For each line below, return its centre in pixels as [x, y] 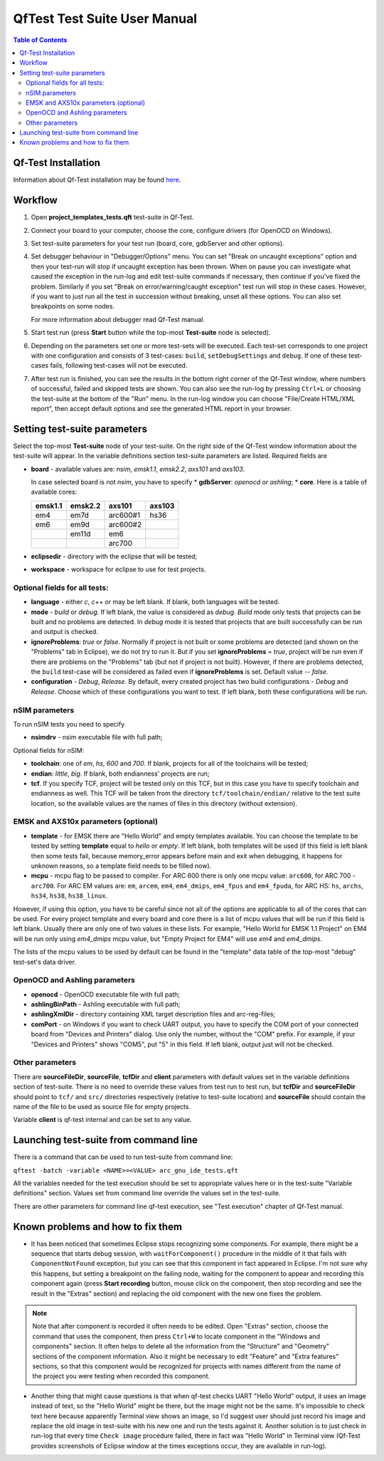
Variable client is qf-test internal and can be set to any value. [102, 1120]
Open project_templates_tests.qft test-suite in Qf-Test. [112, 217]
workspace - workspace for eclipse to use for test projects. [118, 569]
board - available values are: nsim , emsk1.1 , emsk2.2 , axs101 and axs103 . [138, 469]
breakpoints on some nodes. [73, 306]
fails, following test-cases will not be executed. [119, 365]
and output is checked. [65, 632]
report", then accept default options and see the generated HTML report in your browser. [161, 408]
